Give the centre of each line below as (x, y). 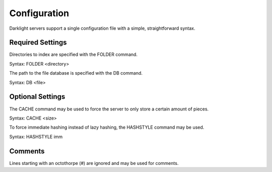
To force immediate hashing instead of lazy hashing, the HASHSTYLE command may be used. (107, 127)
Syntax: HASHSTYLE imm (36, 137)
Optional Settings (37, 97)
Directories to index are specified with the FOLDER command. (74, 54)
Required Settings (38, 43)
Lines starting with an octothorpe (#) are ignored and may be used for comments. (94, 163)
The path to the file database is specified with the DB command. (76, 73)
